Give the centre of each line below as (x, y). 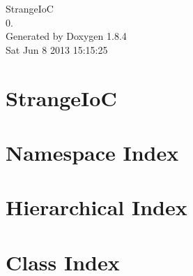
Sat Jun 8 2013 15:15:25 (57, 49)
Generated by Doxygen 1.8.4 (66, 36)
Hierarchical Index (96, 207)
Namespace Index (92, 152)
